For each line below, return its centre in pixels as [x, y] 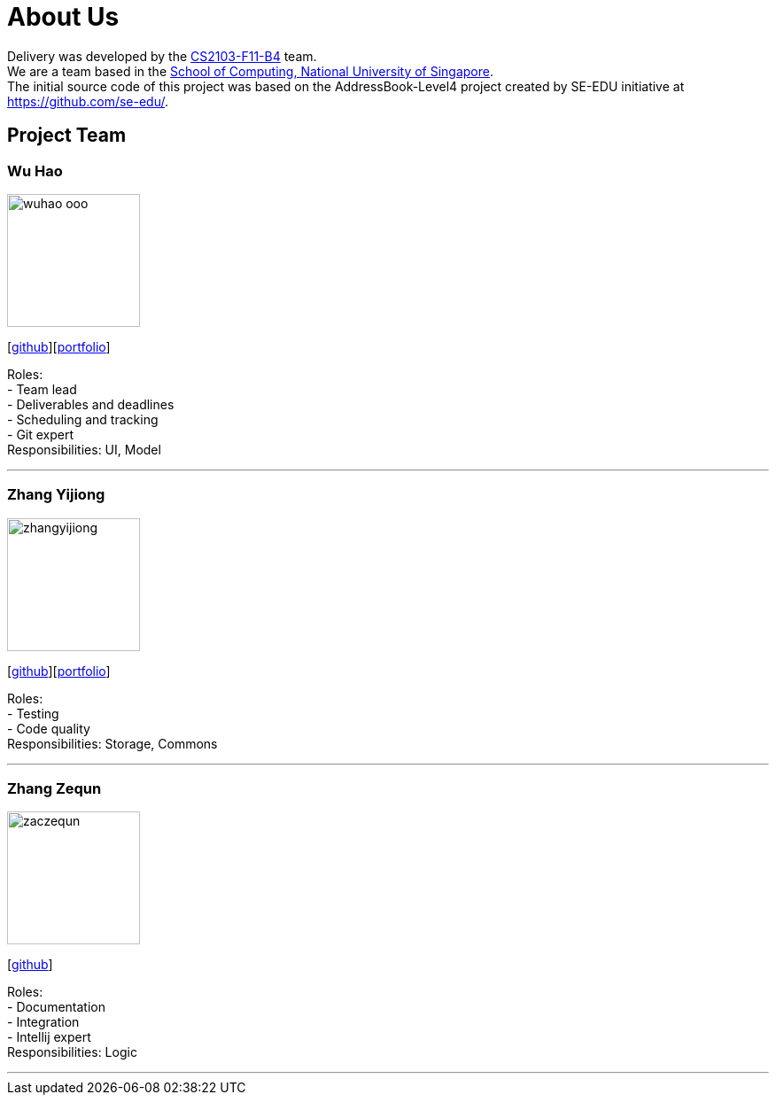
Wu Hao [35, 171]
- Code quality [49, 728]
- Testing [33, 713]
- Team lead [42, 389]
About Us [63, 17]
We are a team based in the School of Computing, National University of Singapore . [251, 71]
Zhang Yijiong [56, 495]
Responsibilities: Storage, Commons [113, 743]
